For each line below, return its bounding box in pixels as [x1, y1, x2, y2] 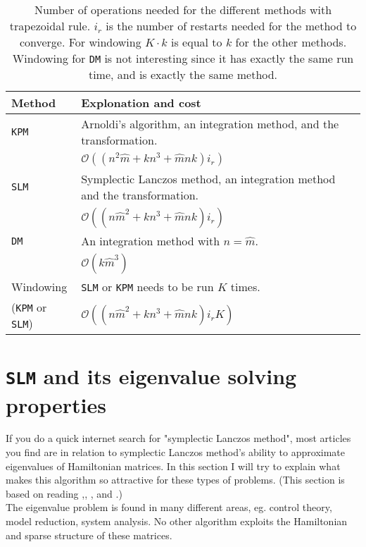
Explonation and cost [81, 94, 201, 111]
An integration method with [81, 233, 220, 249]
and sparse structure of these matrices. [6, 527, 172, 542]
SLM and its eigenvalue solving [6, 362, 297, 391]
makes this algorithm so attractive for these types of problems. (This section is [6, 472, 345, 487]
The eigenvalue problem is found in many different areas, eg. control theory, [6, 500, 332, 515]
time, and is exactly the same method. [88, 66, 278, 82]
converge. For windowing [19, 34, 141, 50]
